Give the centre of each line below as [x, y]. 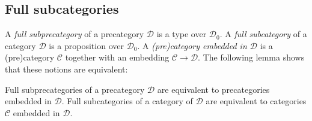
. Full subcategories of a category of [127, 101]
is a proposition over [86, 45]
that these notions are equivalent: [66, 69]
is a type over [182, 34]
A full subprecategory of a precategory [75, 34]
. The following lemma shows [251, 57]
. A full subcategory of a [263, 34]
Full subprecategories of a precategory [75, 89]
